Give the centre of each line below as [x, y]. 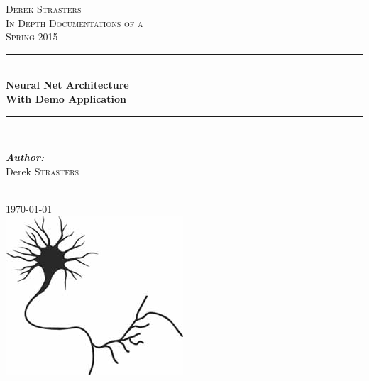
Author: [25, 157]
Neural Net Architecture [67, 85]
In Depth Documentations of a [75, 22]
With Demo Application [66, 98]
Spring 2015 [32, 37]
